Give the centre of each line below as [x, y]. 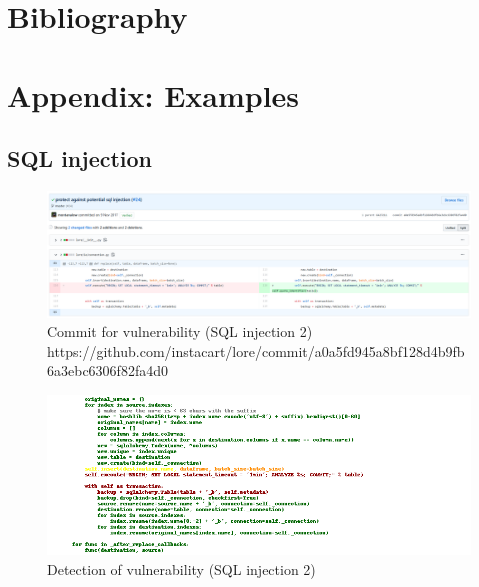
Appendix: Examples [153, 94]
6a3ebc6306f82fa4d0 [107, 370]
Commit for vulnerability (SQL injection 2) [180, 331]
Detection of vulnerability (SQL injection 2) [181, 568]
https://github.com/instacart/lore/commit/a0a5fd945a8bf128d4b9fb [256, 350]
